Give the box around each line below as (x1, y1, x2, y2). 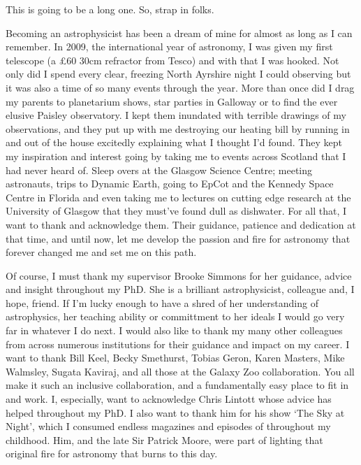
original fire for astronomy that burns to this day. (6, 446, 218, 461)
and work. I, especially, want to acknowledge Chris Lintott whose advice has (6, 392, 332, 406)
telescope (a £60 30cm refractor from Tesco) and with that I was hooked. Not (6, 52, 339, 67)
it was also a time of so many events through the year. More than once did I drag (6, 80, 355, 94)
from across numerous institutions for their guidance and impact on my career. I (6, 336, 350, 351)
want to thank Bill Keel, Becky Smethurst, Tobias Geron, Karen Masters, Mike (6, 350, 345, 365)
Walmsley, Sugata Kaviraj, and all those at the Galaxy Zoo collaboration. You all (6, 364, 355, 378)
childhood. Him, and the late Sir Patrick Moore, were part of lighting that (6, 432, 323, 447)
